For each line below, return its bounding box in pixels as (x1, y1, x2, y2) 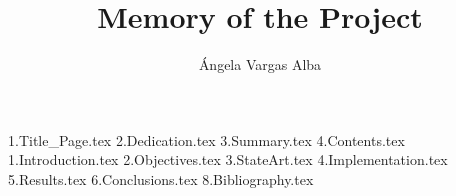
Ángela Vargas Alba (198, 54, 322, 75)
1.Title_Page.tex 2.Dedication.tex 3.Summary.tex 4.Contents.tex (8, 129, 405, 150)
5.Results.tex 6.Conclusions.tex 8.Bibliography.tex (8, 168, 314, 189)
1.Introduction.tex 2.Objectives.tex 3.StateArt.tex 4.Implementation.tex (8, 149, 448, 170)
